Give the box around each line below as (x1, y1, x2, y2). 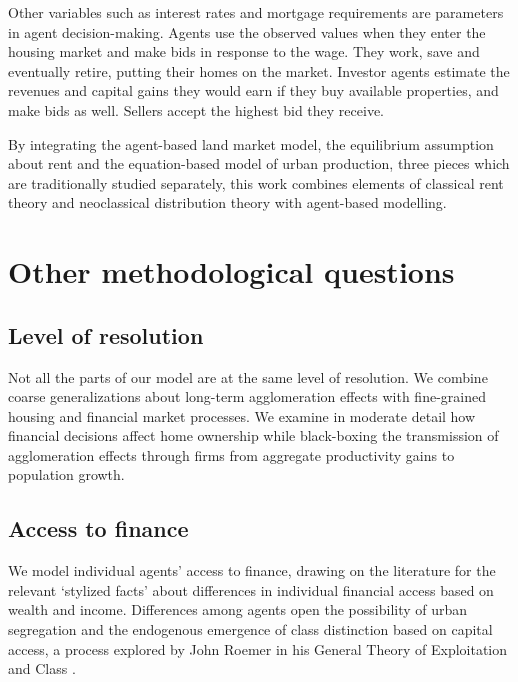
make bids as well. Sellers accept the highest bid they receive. (8, 99, 384, 120)
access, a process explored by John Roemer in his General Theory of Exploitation (8, 638, 508, 659)
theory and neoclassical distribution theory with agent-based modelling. (8, 192, 447, 213)
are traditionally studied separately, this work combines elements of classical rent (8, 172, 504, 193)
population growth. (8, 464, 125, 485)
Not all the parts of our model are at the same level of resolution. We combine (8, 366, 488, 387)
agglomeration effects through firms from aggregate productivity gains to (8, 444, 455, 465)
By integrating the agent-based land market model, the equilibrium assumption (8, 133, 494, 154)
